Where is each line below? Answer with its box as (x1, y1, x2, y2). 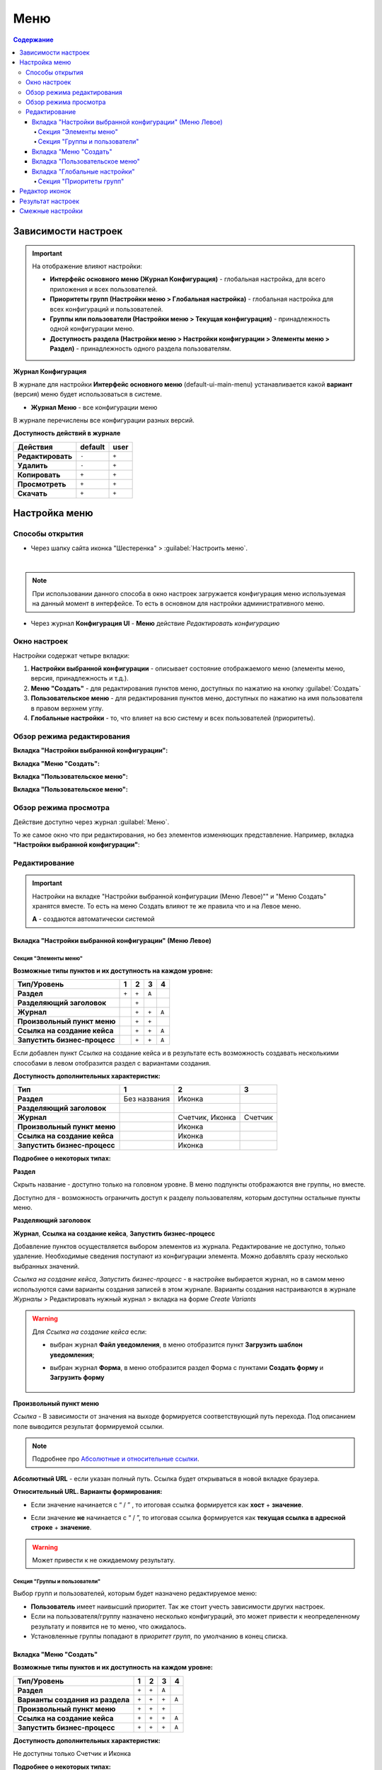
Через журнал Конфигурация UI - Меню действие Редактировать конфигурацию (30, 619, 280, 627)
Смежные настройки (19, 207, 83, 215)
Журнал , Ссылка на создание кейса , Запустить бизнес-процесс (13, 1229, 216, 1238)
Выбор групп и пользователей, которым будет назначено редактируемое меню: (13, 1589, 257, 1598)
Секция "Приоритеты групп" (37, 177, 125, 185)
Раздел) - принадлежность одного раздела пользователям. (50, 344, 232, 353)
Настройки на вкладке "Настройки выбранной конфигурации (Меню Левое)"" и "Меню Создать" (32, 892, 327, 901)
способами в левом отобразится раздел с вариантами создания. (13, 1058, 212, 1067)
